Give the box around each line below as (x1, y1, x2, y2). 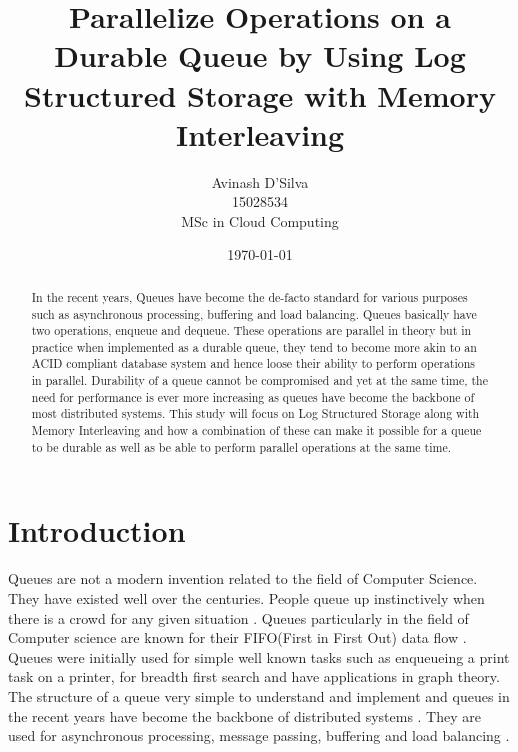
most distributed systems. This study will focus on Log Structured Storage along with (31, 405, 480, 422)
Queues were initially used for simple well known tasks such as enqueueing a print (8, 646, 510, 667)
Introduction (8, 510, 186, 551)
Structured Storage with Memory (24, 74, 496, 115)
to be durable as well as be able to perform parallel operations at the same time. (31, 438, 452, 455)
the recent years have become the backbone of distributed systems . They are (8, 705, 481, 726)
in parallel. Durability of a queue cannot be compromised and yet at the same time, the (31, 372, 488, 389)
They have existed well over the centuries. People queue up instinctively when (8, 587, 485, 608)
